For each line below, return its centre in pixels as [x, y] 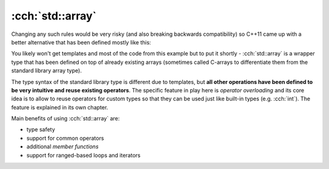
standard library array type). [47, 71]
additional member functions [62, 147]
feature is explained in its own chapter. [60, 107]
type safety [41, 129]
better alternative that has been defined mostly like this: [81, 42]
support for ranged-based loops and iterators [83, 155]
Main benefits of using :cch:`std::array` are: [65, 119]
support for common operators [65, 138]
